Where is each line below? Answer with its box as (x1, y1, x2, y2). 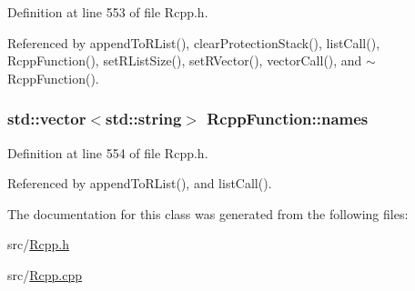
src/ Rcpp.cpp (7, 265, 82, 284)
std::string (106, 107, 182, 130)
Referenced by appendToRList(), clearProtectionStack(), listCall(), (7, 33, 380, 52)
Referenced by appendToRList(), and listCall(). (7, 174, 272, 193)
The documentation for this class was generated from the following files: (7, 204, 409, 223)
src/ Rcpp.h (7, 235, 69, 254)
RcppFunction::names (207, 107, 369, 130)
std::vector (7, 107, 86, 130)
